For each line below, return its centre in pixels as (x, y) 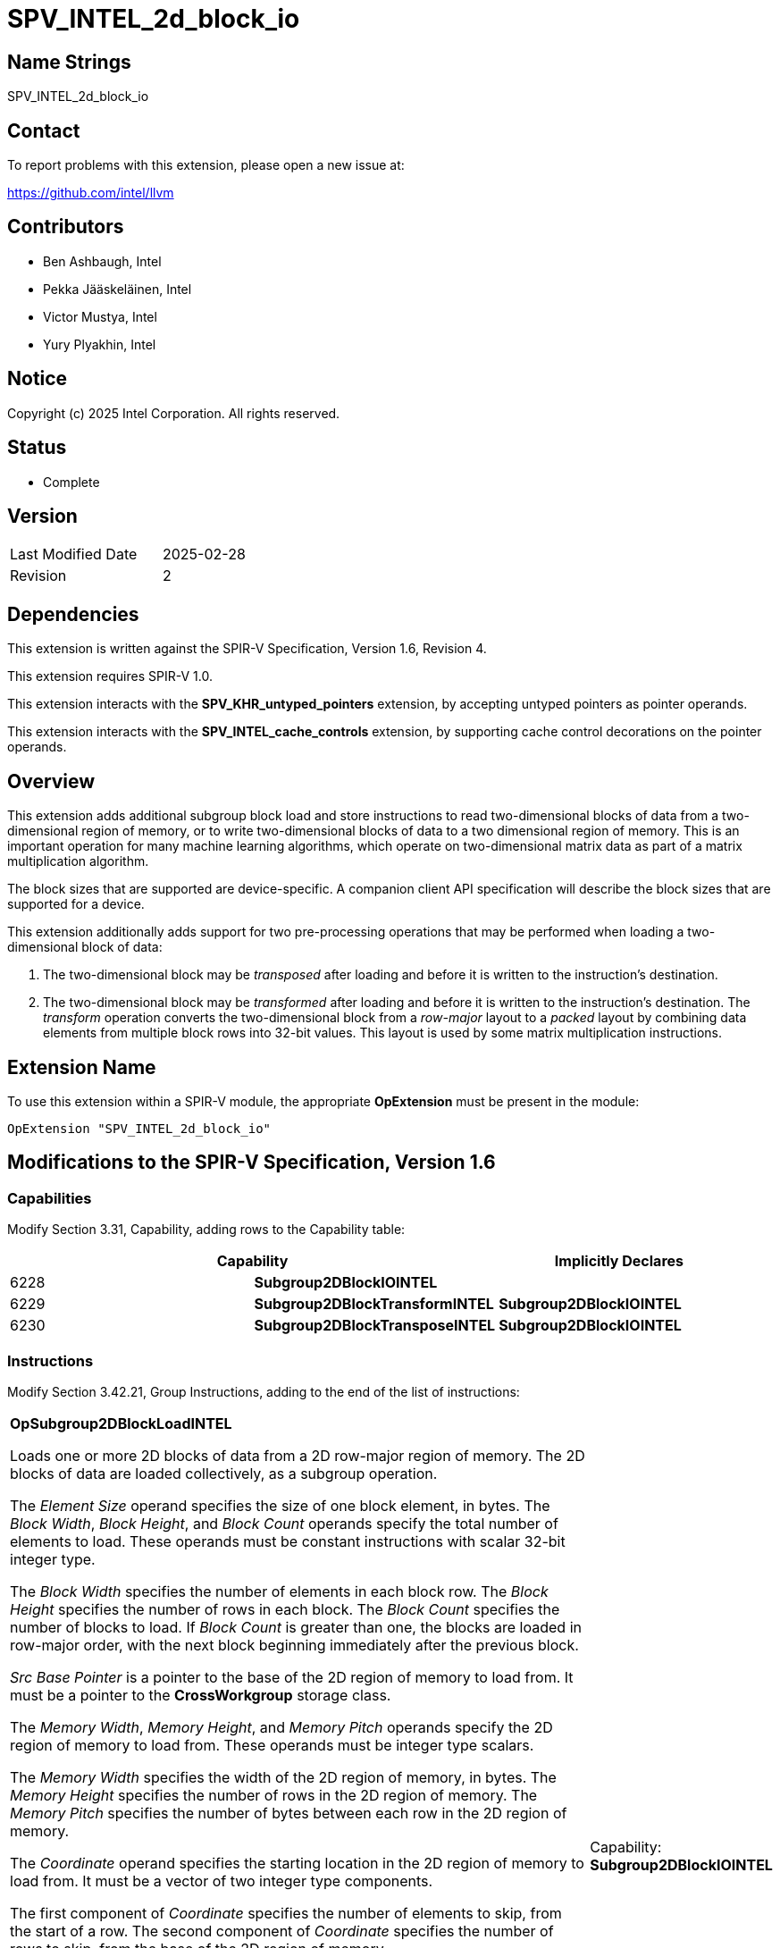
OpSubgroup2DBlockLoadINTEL (121, 1423)
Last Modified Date (74, 554)
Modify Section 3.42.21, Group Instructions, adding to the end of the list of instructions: (264, 1391)
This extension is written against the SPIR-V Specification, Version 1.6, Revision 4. (247, 649)
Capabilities (50, 1198)
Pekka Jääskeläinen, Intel (117, 289)
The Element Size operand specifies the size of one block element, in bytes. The (280, 1505)
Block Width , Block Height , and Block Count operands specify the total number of (284, 1523)
